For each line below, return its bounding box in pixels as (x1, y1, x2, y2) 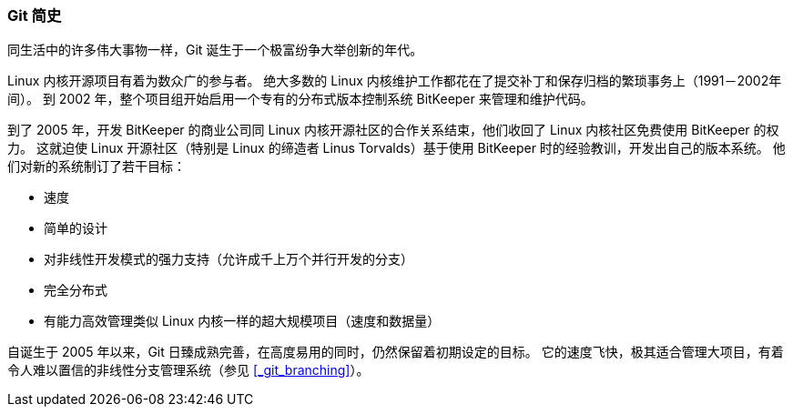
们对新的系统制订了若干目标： (7, 158, 186, 175)
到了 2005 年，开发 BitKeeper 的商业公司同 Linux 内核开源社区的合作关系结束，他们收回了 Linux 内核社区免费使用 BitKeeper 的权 (7, 122, 779, 138)
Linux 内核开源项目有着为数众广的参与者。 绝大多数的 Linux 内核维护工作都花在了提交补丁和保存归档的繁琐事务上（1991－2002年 (7, 73, 782, 89)
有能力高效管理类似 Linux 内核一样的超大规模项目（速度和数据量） (44, 313, 441, 329)
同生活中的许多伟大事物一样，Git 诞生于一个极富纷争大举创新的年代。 (7, 42, 423, 58)
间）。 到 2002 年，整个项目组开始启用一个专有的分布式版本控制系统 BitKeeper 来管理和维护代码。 (7, 91, 594, 107)
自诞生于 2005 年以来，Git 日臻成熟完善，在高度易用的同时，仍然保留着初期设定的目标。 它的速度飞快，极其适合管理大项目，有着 (7, 344, 784, 360)
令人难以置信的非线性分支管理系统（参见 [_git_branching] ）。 (7, 362, 370, 379)
